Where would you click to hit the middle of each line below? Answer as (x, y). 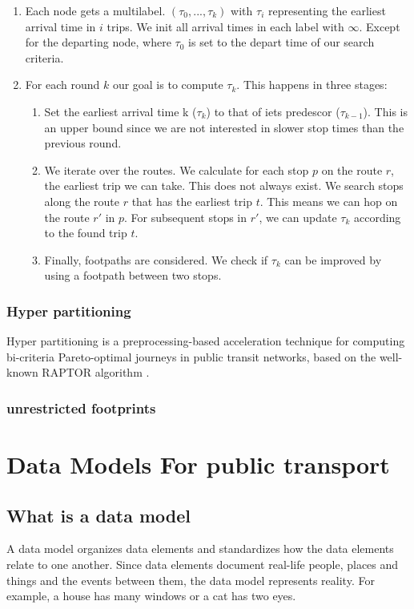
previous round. (83, 143)
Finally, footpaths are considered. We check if (156, 259)
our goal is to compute (168, 85)
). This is (385, 111)
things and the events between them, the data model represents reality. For (191, 580)
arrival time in (60, 26)
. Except (380, 26)
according (377, 217)
